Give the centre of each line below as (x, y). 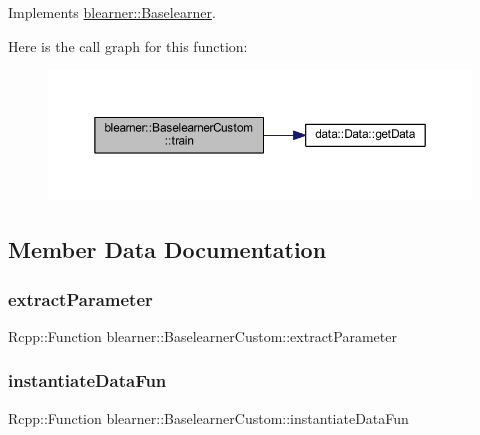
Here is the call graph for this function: (128, 45)
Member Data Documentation (167, 249)
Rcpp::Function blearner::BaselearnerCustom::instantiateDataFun (208, 417)
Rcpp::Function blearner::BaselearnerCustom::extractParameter (202, 335)
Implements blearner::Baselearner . (112, 12)
